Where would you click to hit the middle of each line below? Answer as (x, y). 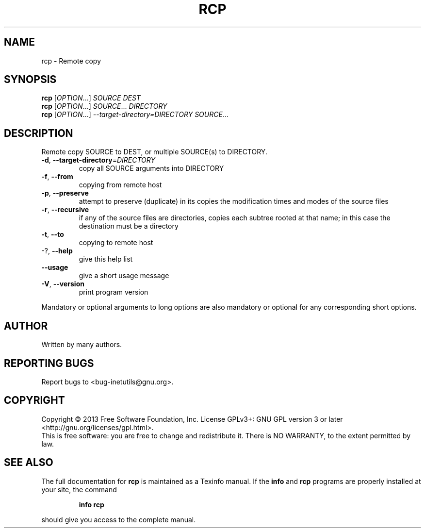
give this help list (106, 259)
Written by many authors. (82, 345)
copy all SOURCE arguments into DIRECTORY (151, 168)
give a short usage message (124, 276)
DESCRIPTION (39, 133)
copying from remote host (120, 185)
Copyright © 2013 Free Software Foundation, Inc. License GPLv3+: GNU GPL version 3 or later (192, 419)
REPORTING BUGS (49, 363)
